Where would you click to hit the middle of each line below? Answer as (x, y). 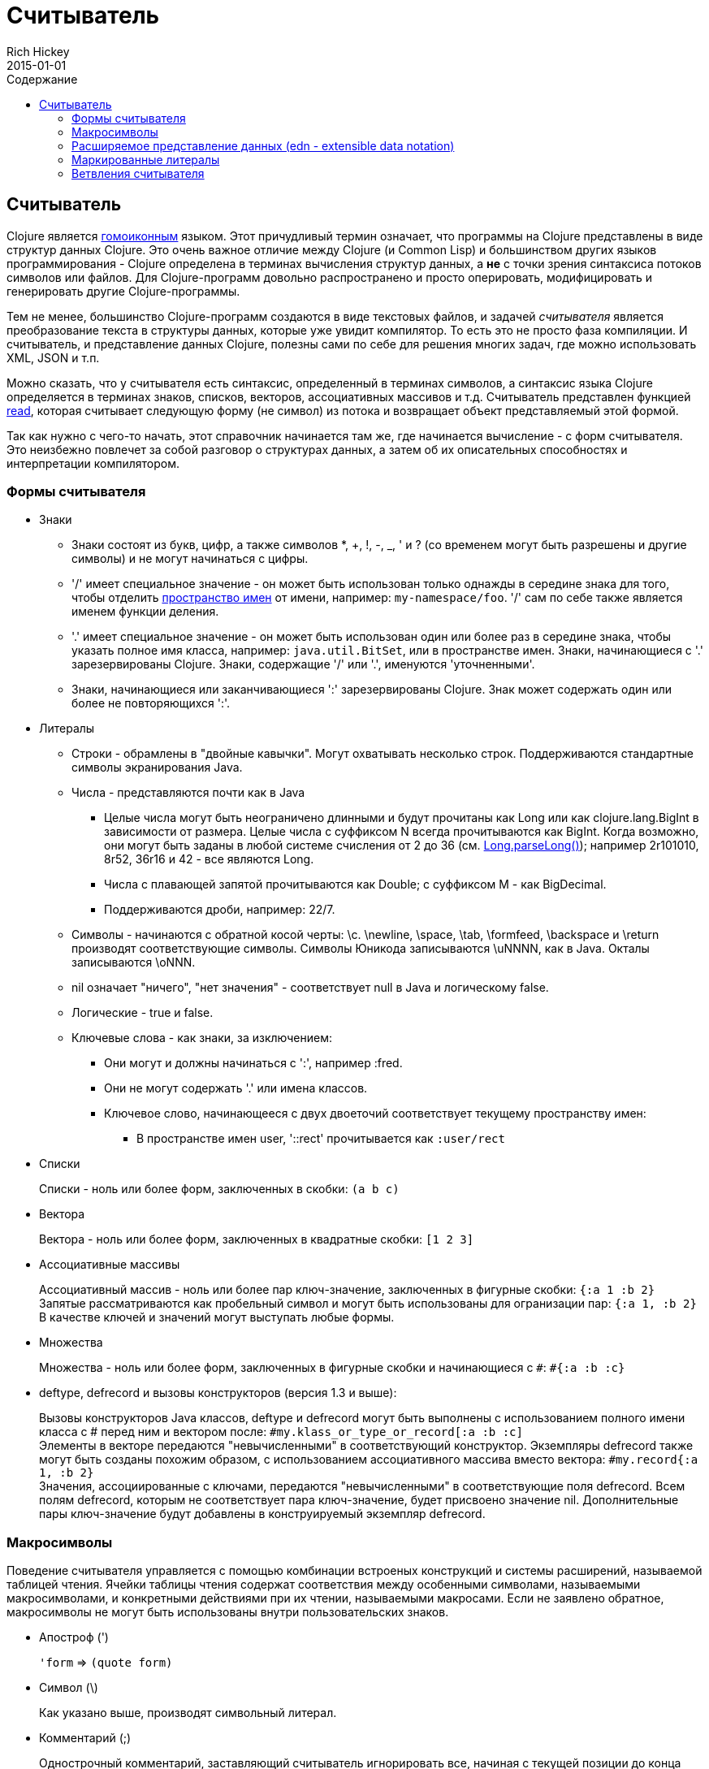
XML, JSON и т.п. (53, 357)
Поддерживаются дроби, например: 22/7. (220, 910)
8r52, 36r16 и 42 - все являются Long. (209, 859)
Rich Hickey (38, 51)
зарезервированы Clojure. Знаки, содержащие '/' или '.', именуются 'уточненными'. (303, 664)
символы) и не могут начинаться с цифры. (190, 559)
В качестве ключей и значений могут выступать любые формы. (217, 1317)
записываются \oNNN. (134, 962)
